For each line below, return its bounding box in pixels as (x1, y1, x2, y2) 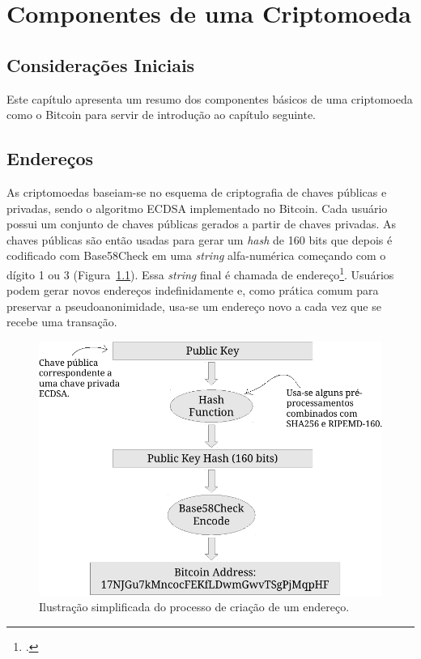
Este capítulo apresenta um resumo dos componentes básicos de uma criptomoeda (6, 90, 413, 107)
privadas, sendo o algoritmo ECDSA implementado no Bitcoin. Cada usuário (6, 199, 388, 216)
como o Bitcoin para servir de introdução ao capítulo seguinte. (6, 106, 317, 123)
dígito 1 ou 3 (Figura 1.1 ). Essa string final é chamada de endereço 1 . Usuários (6, 263, 394, 283)
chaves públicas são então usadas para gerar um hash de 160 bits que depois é (6, 231, 393, 248)
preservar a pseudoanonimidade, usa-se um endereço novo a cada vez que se (6, 297, 381, 314)
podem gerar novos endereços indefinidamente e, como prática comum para (6, 282, 379, 299)
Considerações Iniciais (6, 52, 195, 77)
